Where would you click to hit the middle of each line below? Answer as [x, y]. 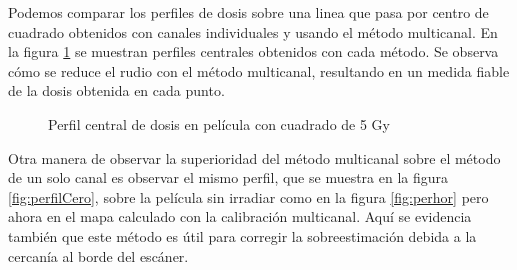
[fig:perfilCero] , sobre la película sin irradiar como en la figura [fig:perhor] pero [248, 196]
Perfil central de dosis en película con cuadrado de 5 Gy [219, 123]
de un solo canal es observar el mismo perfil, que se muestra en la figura [228, 177]
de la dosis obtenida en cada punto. [116, 90]
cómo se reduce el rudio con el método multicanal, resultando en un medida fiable [259, 70]
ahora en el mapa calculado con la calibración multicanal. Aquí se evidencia [240, 216]
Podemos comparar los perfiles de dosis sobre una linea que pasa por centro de [248, 12]
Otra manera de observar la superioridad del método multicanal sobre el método [254, 157]
